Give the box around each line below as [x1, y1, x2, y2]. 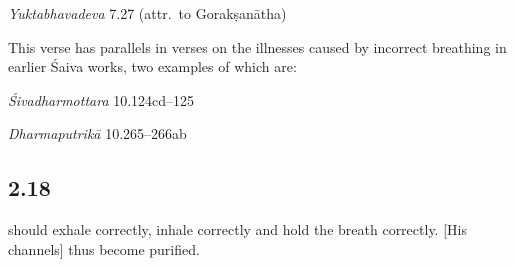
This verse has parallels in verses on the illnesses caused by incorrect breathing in [8, 36, 507, 57]
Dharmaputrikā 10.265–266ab [8, 123, 187, 144]
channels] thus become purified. [8, 238, 200, 259]
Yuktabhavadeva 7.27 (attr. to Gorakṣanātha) [8, 3, 287, 23]
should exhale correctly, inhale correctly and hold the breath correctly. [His [8, 219, 467, 240]
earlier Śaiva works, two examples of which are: [8, 56, 297, 77]
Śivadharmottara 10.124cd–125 [8, 89, 195, 110]
